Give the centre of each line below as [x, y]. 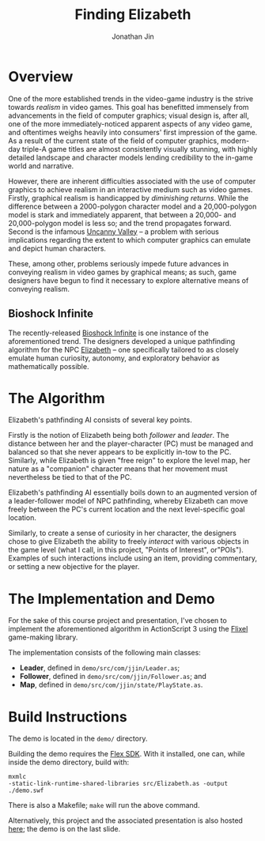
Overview [41, 76]
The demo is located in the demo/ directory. [78, 739]
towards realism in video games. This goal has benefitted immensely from [129, 107]
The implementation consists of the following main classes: [105, 653]
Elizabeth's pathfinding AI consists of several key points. [100, 420]
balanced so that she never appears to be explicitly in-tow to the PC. [120, 452]
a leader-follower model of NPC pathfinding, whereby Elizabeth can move [128, 501]
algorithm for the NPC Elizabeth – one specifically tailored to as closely [123, 349]
